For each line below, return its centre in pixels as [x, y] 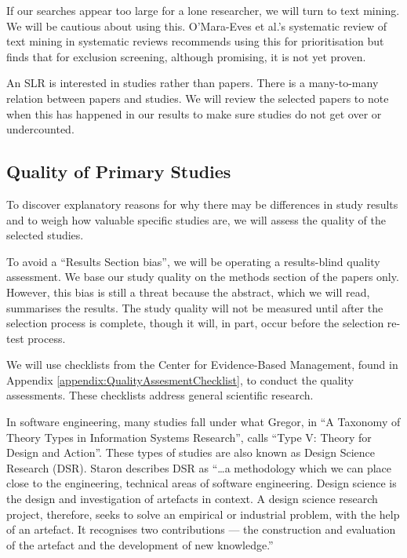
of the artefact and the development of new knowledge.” [140, 544]
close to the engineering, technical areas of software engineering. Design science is [202, 483]
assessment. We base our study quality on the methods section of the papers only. [203, 277]
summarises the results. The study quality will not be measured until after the [195, 307]
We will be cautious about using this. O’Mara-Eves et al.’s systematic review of [196, 26]
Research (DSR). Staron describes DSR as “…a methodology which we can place [199, 467]
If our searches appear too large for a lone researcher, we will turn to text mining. [203, 10]
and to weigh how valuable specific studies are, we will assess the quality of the [196, 219]
